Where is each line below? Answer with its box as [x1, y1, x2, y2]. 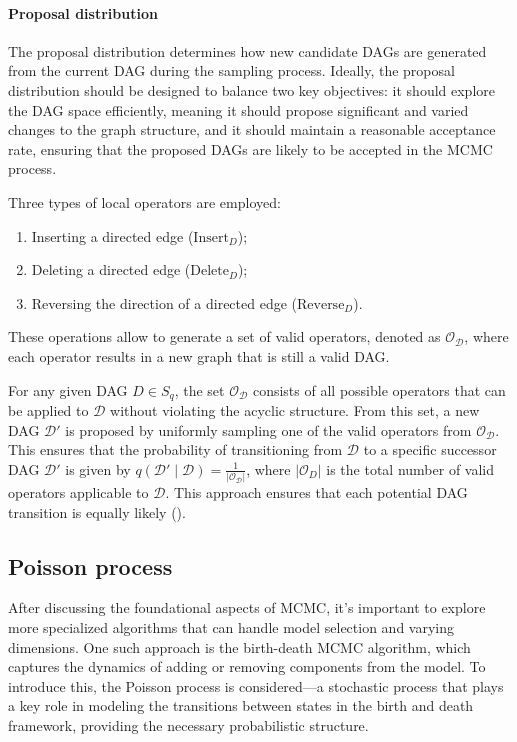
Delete [190, 264, 229, 279]
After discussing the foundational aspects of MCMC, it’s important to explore [8, 597, 486, 618]
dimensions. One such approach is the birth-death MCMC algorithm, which [8, 636, 471, 657]
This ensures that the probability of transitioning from [8, 439, 343, 460]
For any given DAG [8, 379, 128, 400]
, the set [174, 379, 225, 400]
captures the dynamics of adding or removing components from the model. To [8, 656, 486, 677]
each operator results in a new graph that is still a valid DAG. [8, 345, 390, 366]
